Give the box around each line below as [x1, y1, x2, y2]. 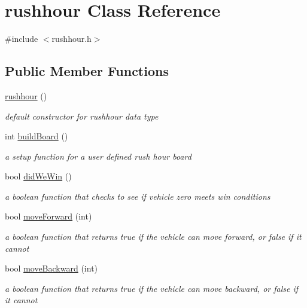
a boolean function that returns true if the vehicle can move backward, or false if [5, 282, 299, 294]
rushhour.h [51, 32, 92, 45]
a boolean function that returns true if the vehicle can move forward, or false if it [5, 230, 302, 243]
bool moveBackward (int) [5, 262, 98, 275]
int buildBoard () [5, 130, 68, 142]
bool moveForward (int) [5, 210, 92, 222]
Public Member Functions [5, 62, 169, 80]
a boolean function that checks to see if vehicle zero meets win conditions [5, 190, 270, 202]
